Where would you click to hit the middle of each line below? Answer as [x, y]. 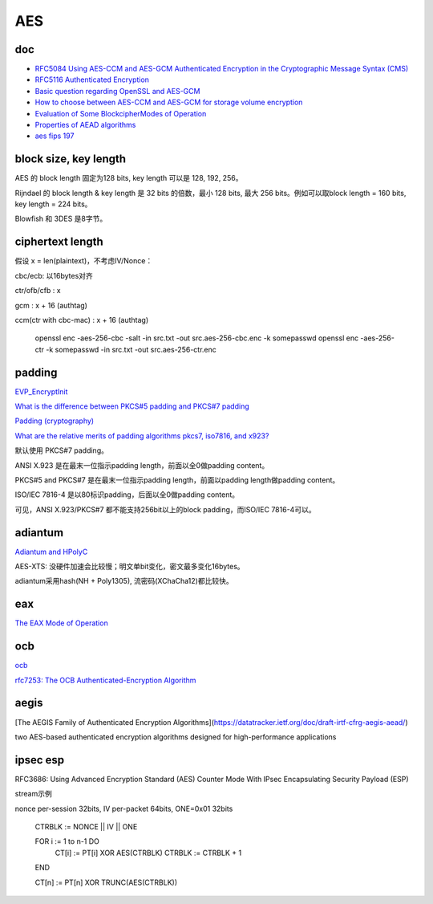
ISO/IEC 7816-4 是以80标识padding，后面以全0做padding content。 [127, 495]
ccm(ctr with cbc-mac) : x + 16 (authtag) [82, 320]
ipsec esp [40, 760]
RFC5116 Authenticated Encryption [92, 79]
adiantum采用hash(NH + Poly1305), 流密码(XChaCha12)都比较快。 [124, 581]
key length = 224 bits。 [53, 204]
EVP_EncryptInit [41, 391]
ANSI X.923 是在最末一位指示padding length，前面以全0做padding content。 [142, 465]
